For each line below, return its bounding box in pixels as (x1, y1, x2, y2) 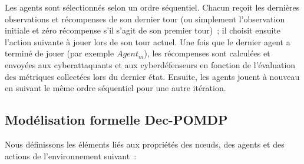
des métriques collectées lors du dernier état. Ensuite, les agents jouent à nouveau (5, 70, 300, 82)
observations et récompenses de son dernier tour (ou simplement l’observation (5, 12, 285, 25)
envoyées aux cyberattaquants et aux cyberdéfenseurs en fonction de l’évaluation (5, 58, 296, 71)
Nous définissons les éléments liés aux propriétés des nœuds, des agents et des (5, 138, 285, 150)
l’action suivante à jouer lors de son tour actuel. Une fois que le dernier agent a (5, 35, 290, 48)
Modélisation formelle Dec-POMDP (5, 111, 228, 129)
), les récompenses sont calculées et (144, 47, 270, 59)
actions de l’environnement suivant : (5, 149, 137, 162)
